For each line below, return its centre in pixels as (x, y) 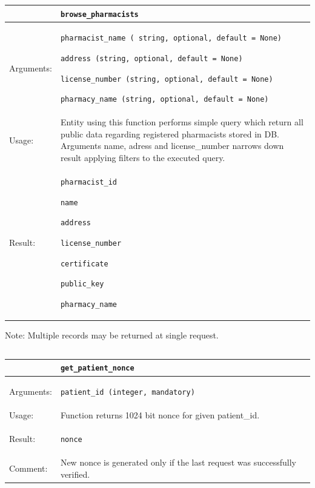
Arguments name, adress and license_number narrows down (172, 146)
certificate (84, 264)
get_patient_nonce (97, 368)
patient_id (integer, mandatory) (128, 393)
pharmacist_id (88, 182)
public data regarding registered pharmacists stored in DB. (170, 134)
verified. (75, 474)
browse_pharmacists (99, 14)
